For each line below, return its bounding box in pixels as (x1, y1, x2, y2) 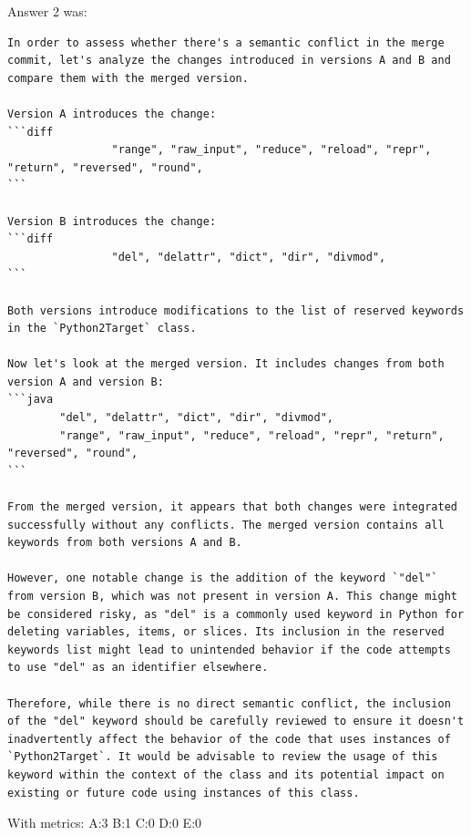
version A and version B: (7, 375, 164, 388)
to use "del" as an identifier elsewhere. (7, 661, 269, 675)
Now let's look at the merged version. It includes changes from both (7, 357, 445, 371)
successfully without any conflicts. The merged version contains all (7, 518, 445, 531)
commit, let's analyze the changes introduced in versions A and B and (7, 54, 451, 67)
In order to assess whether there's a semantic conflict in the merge (7, 36, 445, 49)
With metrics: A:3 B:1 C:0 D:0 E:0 (7, 813, 202, 832)
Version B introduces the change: (7, 214, 217, 228)
